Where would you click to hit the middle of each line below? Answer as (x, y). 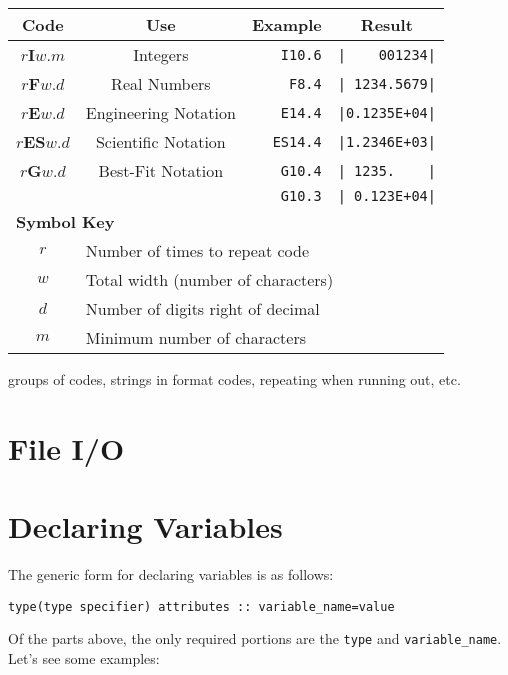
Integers (161, 54)
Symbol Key (65, 221)
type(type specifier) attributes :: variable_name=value (201, 606)
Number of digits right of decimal (202, 308)
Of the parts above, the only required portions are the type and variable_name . (255, 638)
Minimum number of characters (196, 337)
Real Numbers (161, 83)
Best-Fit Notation (161, 170)
